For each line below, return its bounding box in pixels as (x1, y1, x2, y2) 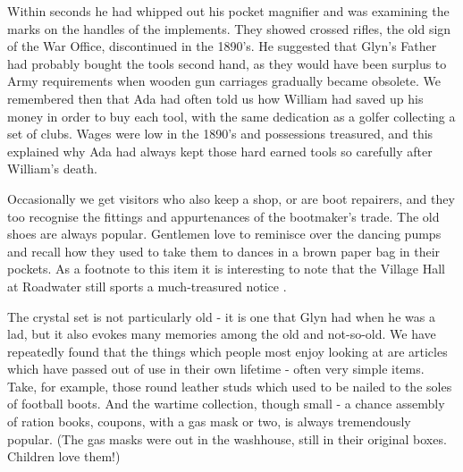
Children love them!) (7, 447, 121, 466)
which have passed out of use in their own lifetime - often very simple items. (7, 359, 425, 378)
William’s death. (7, 159, 97, 178)
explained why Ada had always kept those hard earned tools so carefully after (7, 141, 433, 160)
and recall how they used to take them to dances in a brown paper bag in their (7, 241, 441, 260)
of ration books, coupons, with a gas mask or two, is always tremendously (7, 412, 411, 431)
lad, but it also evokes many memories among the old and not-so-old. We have (7, 324, 436, 343)
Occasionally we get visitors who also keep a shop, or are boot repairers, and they (7, 189, 455, 207)
